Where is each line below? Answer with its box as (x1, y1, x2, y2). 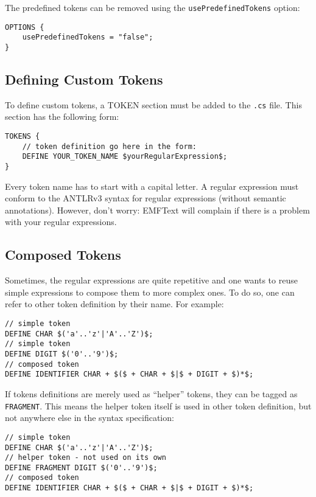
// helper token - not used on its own (5, 453, 166, 462)
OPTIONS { (5, 23, 44, 32)
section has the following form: (5, 110, 119, 123)
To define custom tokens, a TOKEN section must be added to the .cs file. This (5, 98, 302, 111)
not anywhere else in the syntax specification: (5, 411, 174, 424)
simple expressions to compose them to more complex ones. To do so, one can (5, 285, 295, 298)
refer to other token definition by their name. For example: (5, 297, 224, 310)
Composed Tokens (5, 245, 121, 264)
